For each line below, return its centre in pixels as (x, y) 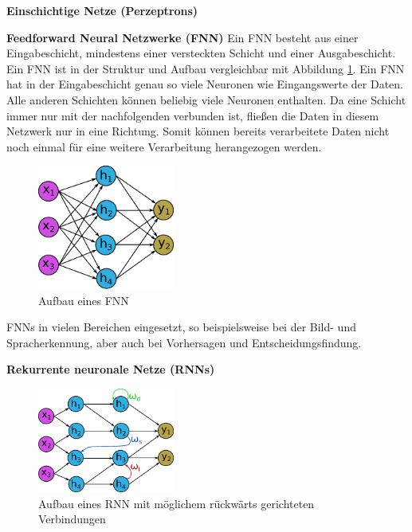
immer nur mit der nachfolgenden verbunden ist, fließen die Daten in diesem (193, 115)
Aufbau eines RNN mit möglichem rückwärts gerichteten (177, 503)
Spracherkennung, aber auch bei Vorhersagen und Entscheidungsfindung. (184, 342)
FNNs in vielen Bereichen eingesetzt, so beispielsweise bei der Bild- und (181, 327)
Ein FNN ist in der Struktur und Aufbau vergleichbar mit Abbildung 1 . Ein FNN (206, 68)
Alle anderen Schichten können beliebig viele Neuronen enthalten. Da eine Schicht (206, 99)
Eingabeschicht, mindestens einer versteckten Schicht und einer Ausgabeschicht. (201, 53)
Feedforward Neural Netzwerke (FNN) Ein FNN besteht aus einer (182, 37)
